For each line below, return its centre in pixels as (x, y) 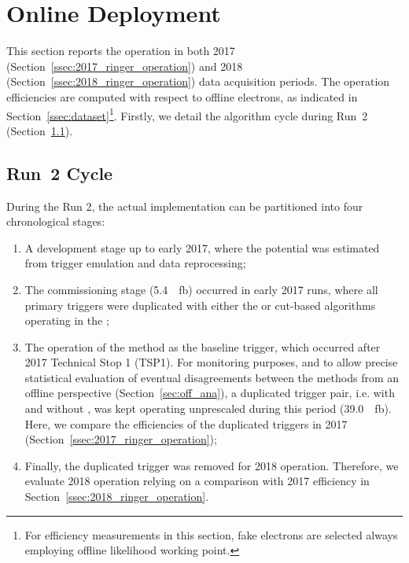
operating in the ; (67, 320)
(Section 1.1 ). (40, 130)
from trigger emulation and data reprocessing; (135, 263)
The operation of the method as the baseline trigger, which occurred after (203, 346)
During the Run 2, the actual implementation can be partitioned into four (185, 206)
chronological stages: (56, 221)
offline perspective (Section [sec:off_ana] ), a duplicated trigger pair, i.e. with (210, 393)
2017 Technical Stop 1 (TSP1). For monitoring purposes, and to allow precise (211, 362)
